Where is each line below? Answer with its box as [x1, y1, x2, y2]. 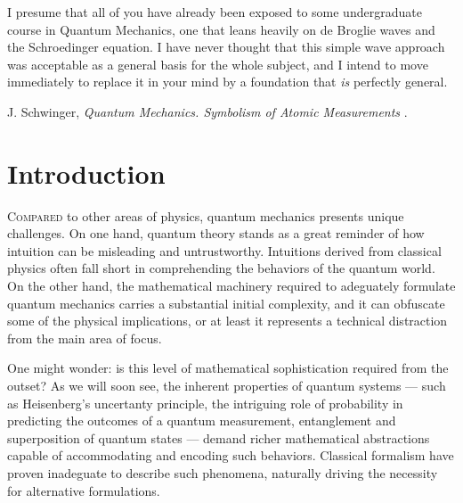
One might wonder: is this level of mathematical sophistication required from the [7, 359, 449, 377]
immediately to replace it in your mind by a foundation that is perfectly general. [7, 72, 448, 91]
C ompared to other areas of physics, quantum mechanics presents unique [7, 206, 404, 225]
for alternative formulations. [7, 481, 160, 499]
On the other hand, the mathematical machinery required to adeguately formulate [7, 276, 456, 295]
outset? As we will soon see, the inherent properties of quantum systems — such [7, 376, 446, 395]
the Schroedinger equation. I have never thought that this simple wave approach [7, 37, 445, 56]
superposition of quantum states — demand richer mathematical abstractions [7, 428, 430, 447]
